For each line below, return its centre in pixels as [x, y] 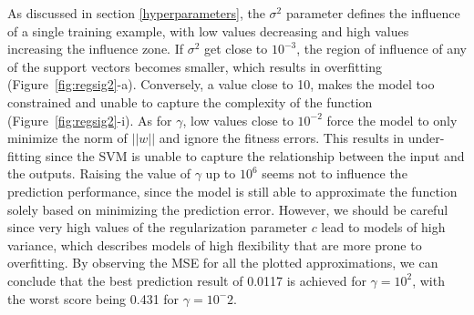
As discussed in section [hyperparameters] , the [136, 13]
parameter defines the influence [373, 13]
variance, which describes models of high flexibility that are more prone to [215, 244]
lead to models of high [383, 227]
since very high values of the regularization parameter [157, 227]
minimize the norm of [67, 138]
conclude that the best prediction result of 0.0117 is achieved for [187, 280]
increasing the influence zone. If [96, 49]
